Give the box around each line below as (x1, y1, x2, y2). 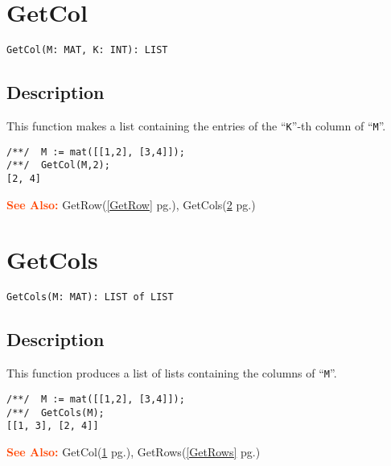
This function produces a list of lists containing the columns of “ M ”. (6, 365, 337, 381)
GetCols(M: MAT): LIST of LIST (6, 291, 174, 303)
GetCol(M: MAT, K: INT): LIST (6, 44, 168, 56)
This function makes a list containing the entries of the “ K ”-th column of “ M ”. (6, 117, 386, 134)
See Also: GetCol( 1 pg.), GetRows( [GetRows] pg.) (6, 443, 261, 460)
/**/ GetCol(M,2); (6, 159, 110, 171)
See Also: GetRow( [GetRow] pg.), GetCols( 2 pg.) (6, 196, 256, 212)
